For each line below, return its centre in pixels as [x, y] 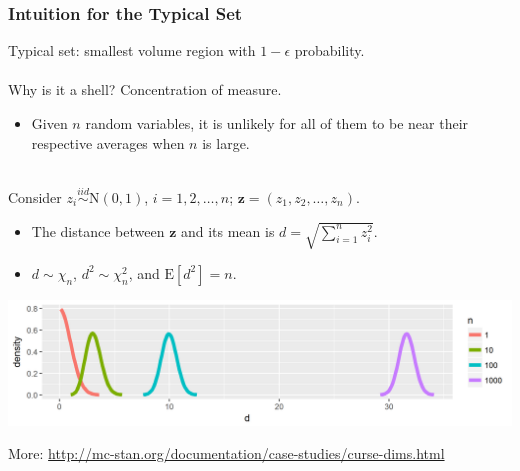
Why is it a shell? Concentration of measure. [145, 89]
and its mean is [227, 230]
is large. [226, 142]
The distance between [98, 230]
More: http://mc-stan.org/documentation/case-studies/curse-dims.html [226, 453]
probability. [329, 50]
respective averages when [108, 142]
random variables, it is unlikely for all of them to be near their [277, 123]
